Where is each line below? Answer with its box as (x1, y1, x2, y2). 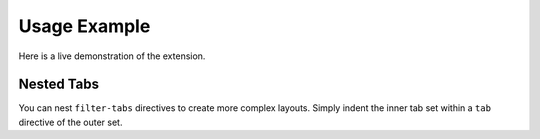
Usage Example (18, 15, 151, 37)
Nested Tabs (18, 76, 100, 93)
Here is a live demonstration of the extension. (18, 50, 206, 62)
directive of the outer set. (18, 116, 123, 128)
